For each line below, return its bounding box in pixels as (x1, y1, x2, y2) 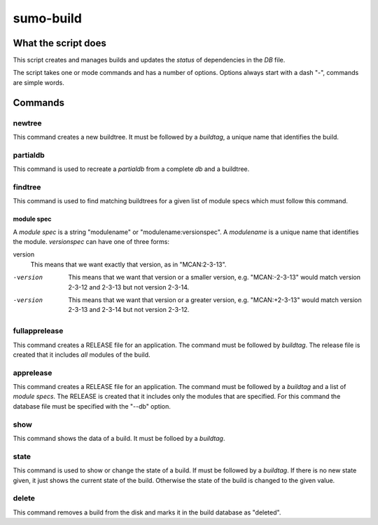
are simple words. (13, 78, 64, 87)
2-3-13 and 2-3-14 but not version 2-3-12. (68, 306, 190, 314)
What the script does (13, 37, 106, 49)
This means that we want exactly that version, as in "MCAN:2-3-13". (30, 260, 227, 268)
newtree (13, 118, 42, 128)
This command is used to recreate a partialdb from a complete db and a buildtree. (13, 165, 250, 173)
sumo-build (13, 11, 82, 26)
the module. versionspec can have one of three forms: (13, 238, 169, 246)
